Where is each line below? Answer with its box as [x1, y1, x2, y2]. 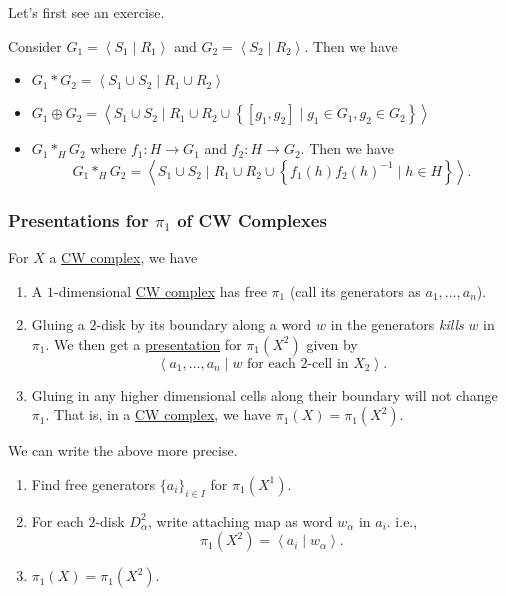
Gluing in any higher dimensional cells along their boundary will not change [31, 384, 498, 405]
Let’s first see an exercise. [8, 2, 165, 22]
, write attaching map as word [148, 510, 333, 531]
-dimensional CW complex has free [53, 280, 267, 301]
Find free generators [31, 473, 156, 494]
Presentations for [8, 207, 149, 232]
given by [306, 333, 358, 354]
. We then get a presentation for [45, 333, 242, 354]
